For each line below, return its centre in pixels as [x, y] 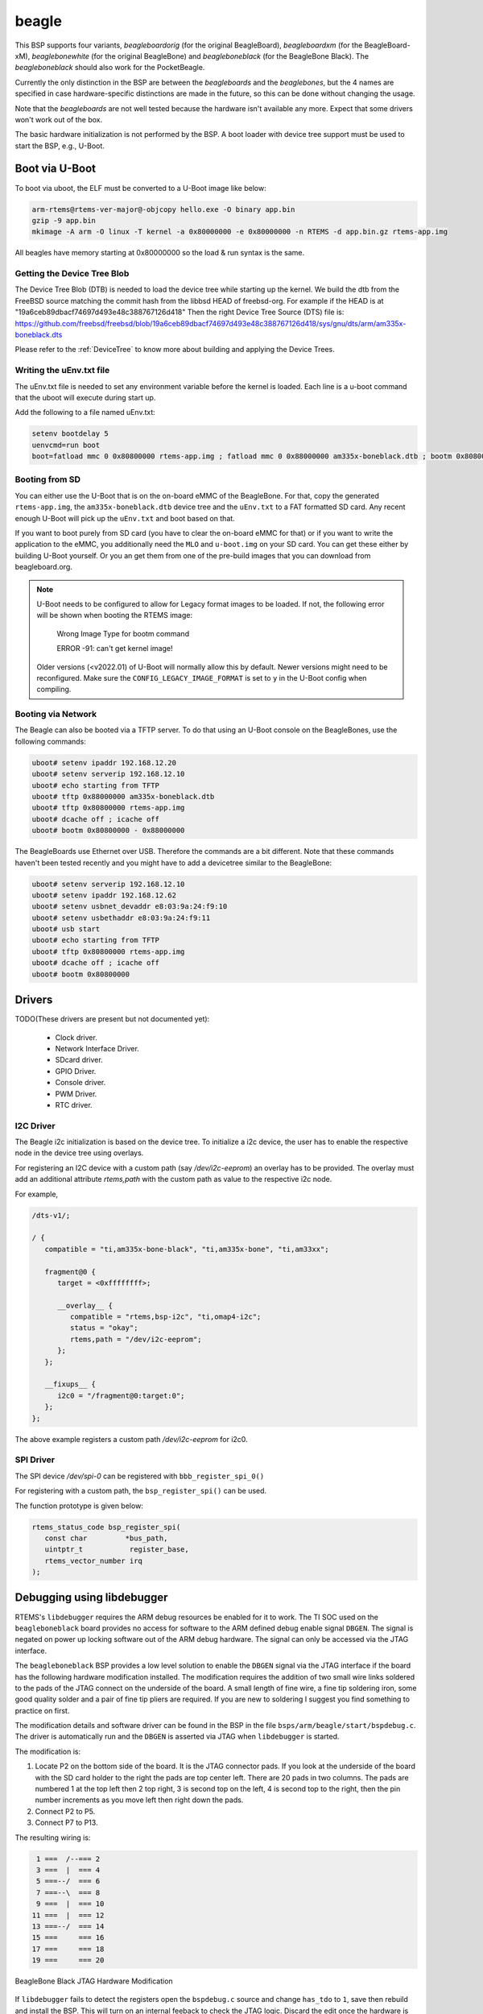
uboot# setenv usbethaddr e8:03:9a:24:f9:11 [121, 918]
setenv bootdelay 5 [70, 434]
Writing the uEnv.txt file [62, 371]
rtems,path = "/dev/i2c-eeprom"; [136, 1339]
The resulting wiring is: [53, 1838]
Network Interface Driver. [97, 1048]
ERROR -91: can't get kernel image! [115, 649]
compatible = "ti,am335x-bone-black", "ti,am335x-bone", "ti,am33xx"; [187, 1249]
